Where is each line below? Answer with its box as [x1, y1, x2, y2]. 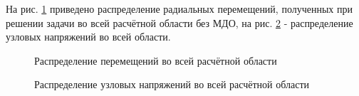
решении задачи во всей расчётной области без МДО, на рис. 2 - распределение [6, 15, 353, 30]
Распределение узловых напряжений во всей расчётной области [34, 77, 310, 92]
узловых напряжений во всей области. [6, 29, 171, 44]
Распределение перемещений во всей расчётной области [34, 53, 277, 68]
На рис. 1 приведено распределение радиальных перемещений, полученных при [6, 1, 353, 16]
